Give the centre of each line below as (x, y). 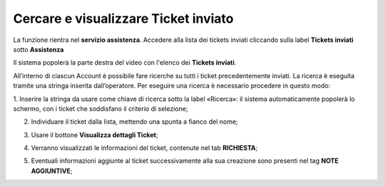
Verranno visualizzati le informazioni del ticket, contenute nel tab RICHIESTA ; (144, 148)
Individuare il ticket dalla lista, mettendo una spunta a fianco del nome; (134, 122)
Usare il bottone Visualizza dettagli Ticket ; (94, 134)
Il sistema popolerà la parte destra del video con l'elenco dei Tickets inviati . (125, 63)
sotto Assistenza (38, 49)
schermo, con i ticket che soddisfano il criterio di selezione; (101, 108)
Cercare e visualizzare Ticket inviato (123, 18)
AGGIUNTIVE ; (52, 171)
